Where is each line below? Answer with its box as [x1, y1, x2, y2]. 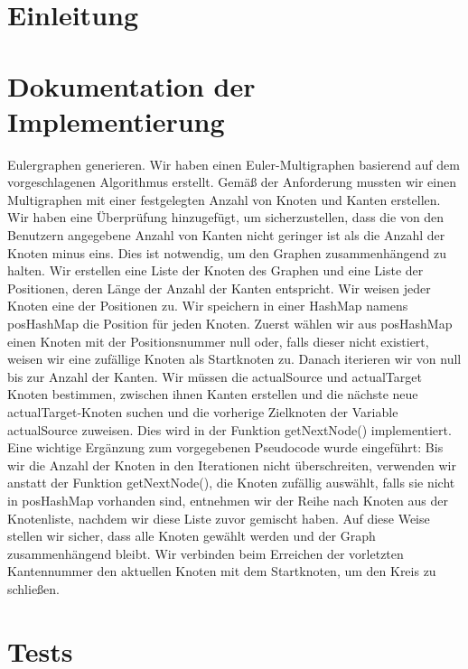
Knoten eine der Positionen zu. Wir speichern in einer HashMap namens [7, 296, 408, 315]
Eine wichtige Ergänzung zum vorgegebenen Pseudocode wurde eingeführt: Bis [7, 438, 444, 457]
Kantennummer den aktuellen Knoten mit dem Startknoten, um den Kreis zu [7, 562, 436, 581]
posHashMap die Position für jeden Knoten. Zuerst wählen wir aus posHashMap [7, 314, 453, 333]
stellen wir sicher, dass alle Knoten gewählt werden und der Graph [7, 526, 376, 545]
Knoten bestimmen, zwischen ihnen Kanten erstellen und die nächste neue [7, 385, 418, 404]
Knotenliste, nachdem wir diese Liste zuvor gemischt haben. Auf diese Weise [7, 508, 430, 527]
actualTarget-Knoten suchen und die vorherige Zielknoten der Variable [7, 403, 398, 421]
